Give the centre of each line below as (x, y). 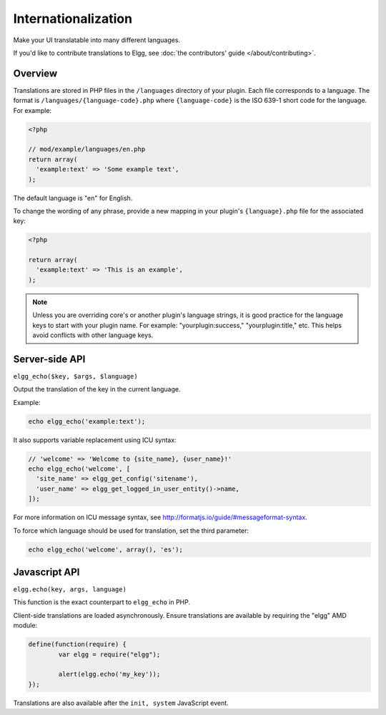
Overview (35, 73)
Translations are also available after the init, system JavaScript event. (121, 703)
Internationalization (73, 19)
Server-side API (49, 359)
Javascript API (46, 572)
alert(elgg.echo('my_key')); (109, 674)
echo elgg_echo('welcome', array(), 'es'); (106, 549)
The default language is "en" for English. (73, 198)
